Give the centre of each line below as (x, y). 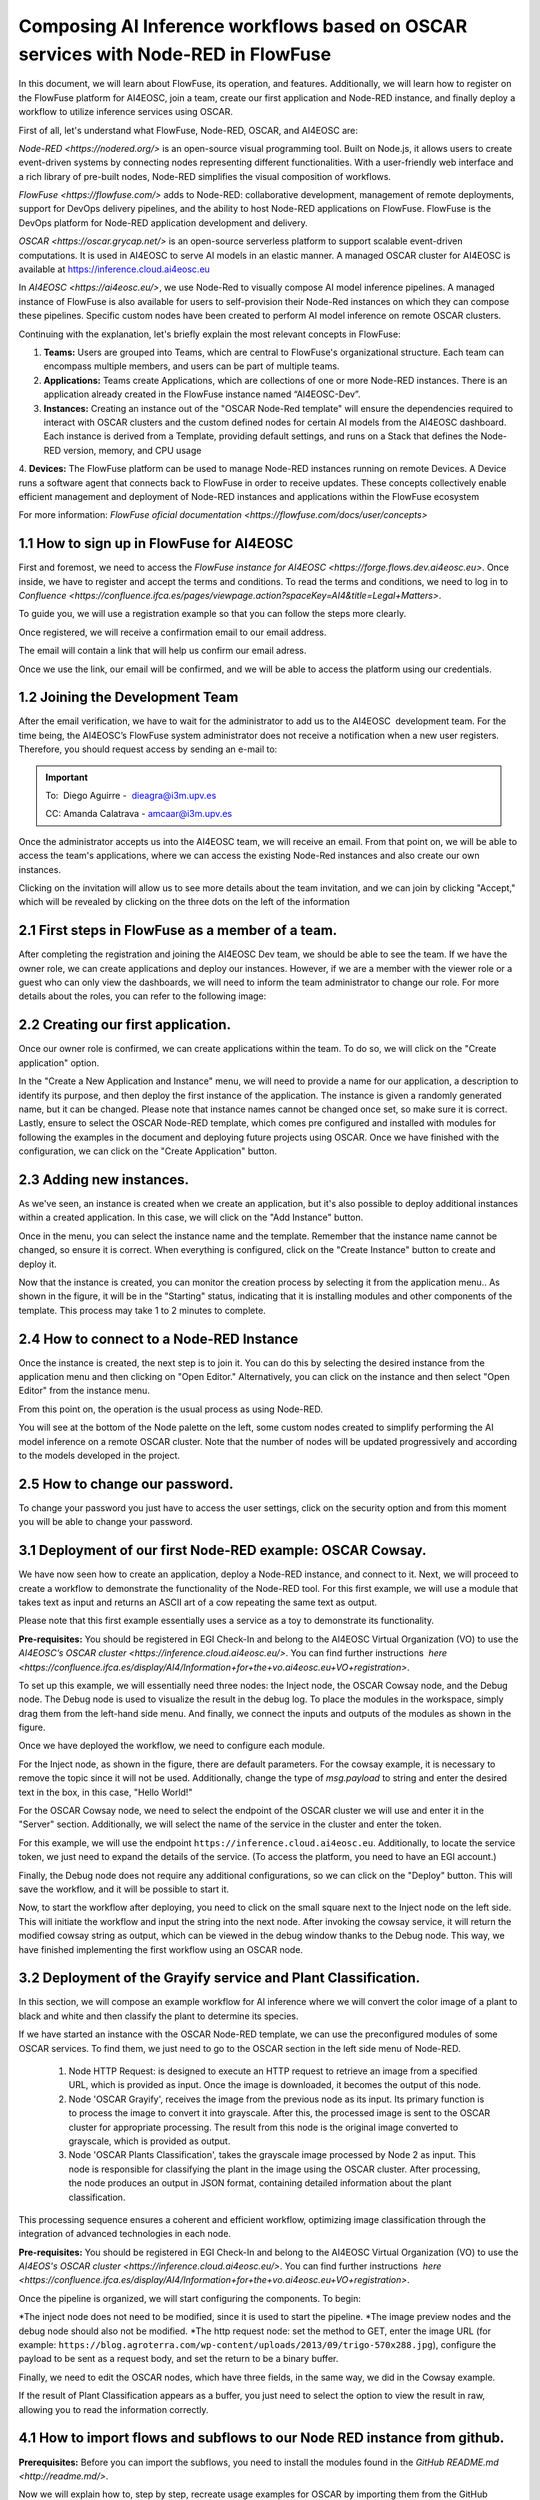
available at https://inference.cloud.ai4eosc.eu (114, 269)
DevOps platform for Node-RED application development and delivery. (163, 222)
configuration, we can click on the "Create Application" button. (148, 1151)
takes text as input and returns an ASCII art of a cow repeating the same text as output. (198, 1602)
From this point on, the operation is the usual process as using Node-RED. (171, 1409)
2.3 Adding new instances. (104, 1179)
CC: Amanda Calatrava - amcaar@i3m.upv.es (139, 814)
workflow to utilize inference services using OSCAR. (126, 112)
